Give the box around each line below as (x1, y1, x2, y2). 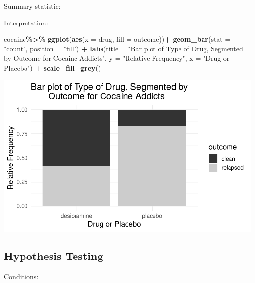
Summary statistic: (4, 1, 61, 11)
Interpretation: (4, 17, 48, 27)
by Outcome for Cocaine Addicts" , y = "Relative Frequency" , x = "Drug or (4, 53, 229, 63)
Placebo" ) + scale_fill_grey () (4, 62, 101, 72)
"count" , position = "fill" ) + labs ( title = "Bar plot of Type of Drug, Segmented (4, 43, 243, 53)
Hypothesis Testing (4, 248, 103, 263)
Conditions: (4, 271, 39, 282)
